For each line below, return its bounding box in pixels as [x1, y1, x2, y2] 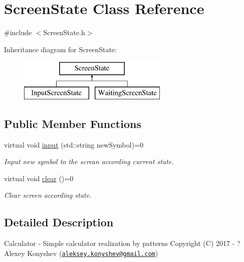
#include [4, 27, 32, 38]
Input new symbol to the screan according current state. [4, 156, 174, 167]
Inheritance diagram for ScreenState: [4, 44, 117, 54]
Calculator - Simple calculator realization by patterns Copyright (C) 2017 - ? [4, 238, 240, 248]
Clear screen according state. [4, 190, 92, 200]
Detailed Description [4, 214, 114, 230]
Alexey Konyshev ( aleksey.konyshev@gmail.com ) [4, 247, 158, 258]
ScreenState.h [43, 27, 85, 38]
